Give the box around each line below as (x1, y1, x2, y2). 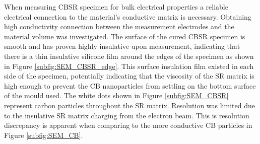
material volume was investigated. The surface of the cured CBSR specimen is (4, 31, 245, 41)
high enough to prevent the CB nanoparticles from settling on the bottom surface (4, 80, 256, 91)
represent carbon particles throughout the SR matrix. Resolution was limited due (4, 100, 255, 110)
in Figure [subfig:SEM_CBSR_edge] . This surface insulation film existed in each (4, 60, 254, 71)
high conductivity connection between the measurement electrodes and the (4, 21, 234, 32)
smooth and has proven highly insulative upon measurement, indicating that (4, 41, 240, 51)
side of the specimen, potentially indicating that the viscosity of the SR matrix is (4, 70, 254, 81)
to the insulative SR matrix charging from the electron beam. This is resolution (4, 110, 249, 120)
